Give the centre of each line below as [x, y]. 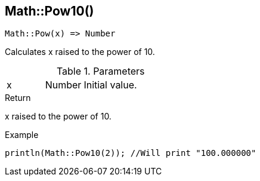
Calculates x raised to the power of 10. [80, 52]
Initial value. [110, 85]
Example [22, 135]
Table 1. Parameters [100, 71]
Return [18, 98]
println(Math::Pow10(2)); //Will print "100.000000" [131, 153]
